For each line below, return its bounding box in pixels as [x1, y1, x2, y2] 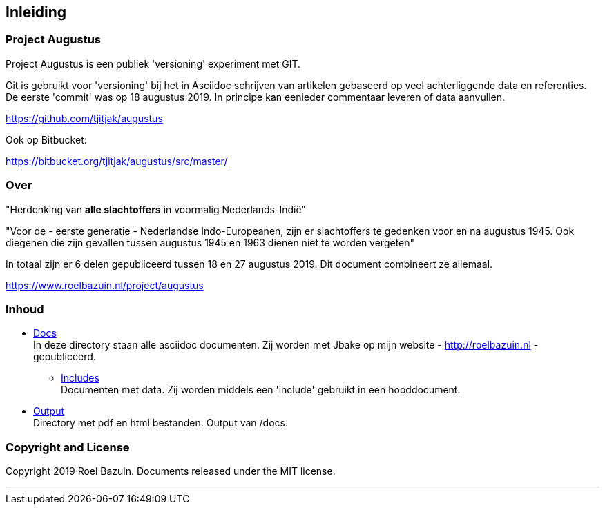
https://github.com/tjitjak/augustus [6, 112, 163, 124]
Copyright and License [6, 440, 130, 454]
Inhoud [6, 302, 44, 316]
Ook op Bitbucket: [6, 133, 87, 146]
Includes [61, 372, 99, 384]
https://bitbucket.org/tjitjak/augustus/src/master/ [6, 155, 228, 167]
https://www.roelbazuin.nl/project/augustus [6, 279, 204, 291]
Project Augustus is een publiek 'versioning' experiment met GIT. [6, 57, 301, 70]
